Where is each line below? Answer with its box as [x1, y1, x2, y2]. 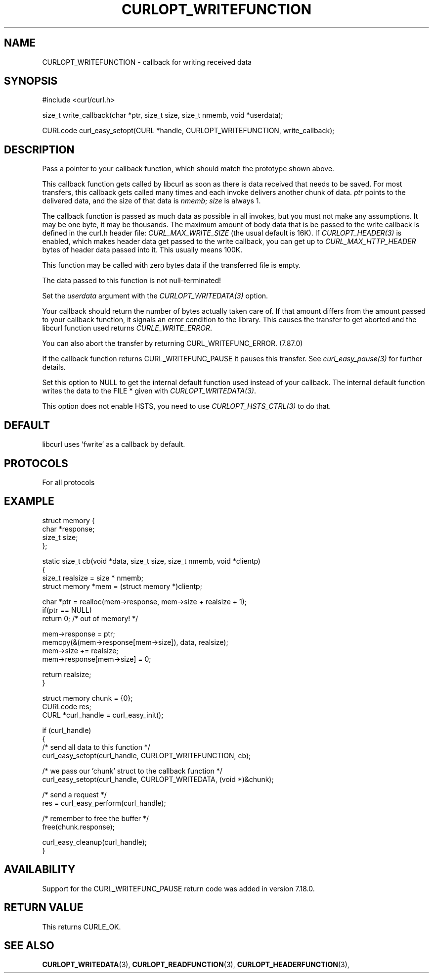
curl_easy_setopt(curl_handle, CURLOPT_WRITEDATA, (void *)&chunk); [42, 775, 274, 783]
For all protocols [42, 478, 95, 487]
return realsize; [42, 670, 91, 679]
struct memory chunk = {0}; [42, 693, 133, 702]
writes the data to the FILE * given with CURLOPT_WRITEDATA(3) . [42, 387, 256, 395]
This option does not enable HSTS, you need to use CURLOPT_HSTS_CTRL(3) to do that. [42, 402, 331, 411]
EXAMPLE [4, 495, 54, 508]
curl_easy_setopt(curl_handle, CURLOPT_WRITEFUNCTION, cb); [42, 751, 251, 760]
